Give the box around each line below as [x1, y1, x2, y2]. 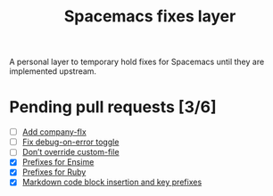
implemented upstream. [9, 66, 96, 77]
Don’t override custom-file [21, 147, 120, 158]
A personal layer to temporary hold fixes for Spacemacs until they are [9, 56, 265, 68]
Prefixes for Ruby [21, 167, 87, 177]
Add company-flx [21, 127, 87, 137]
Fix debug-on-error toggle [21, 136, 120, 148]
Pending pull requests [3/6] [9, 97, 217, 118]
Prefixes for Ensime [21, 157, 95, 167]
